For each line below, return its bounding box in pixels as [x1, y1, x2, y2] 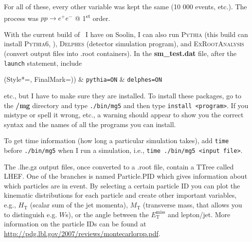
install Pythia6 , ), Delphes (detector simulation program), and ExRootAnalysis [4, 38, 244, 49]
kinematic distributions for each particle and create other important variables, [4, 190, 237, 200]
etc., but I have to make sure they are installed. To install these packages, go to [4, 90, 242, 100]
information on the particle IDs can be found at [4, 219, 146, 229]
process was [4, 13, 39, 23]
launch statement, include [4, 57, 82, 68]
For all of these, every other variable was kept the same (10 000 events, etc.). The [4, 1, 247, 11]
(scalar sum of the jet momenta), [30, 200, 128, 210]
